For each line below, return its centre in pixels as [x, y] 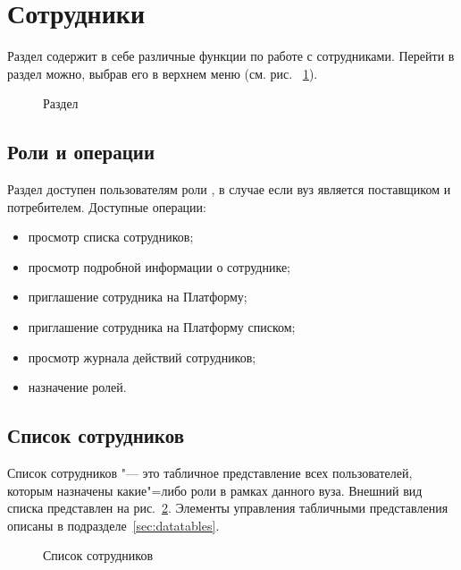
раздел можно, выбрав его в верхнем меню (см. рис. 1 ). [163, 73]
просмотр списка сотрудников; [111, 237]
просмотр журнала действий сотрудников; [142, 357]
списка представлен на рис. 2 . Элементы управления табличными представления [228, 508]
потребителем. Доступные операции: [107, 206]
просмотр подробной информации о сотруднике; [159, 266]
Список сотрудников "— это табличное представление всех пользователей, [210, 473]
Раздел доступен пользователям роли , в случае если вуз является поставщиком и [229, 189]
